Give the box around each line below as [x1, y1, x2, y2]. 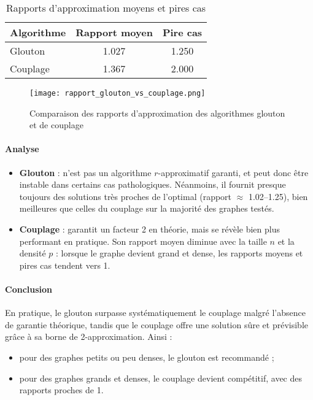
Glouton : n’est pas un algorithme [19, 166, 152, 179]
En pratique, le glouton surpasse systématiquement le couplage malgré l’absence [5, 306, 306, 319]
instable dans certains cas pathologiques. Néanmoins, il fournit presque [19, 178, 286, 191]
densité [19, 247, 46, 260]
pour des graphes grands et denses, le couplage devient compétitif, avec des [19, 371, 303, 384]
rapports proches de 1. [19, 383, 104, 396]
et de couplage [29, 118, 83, 131]
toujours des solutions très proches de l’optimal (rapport [19, 190, 232, 202]
